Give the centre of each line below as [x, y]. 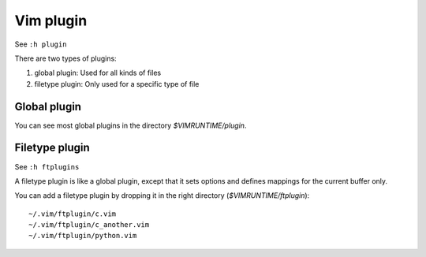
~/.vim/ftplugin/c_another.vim [89, 225]
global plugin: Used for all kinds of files [98, 73]
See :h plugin [41, 44]
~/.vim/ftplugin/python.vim [83, 236]
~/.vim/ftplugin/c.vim [73, 214]
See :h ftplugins [47, 166]
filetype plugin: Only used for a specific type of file [117, 84]
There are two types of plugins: [66, 58]
